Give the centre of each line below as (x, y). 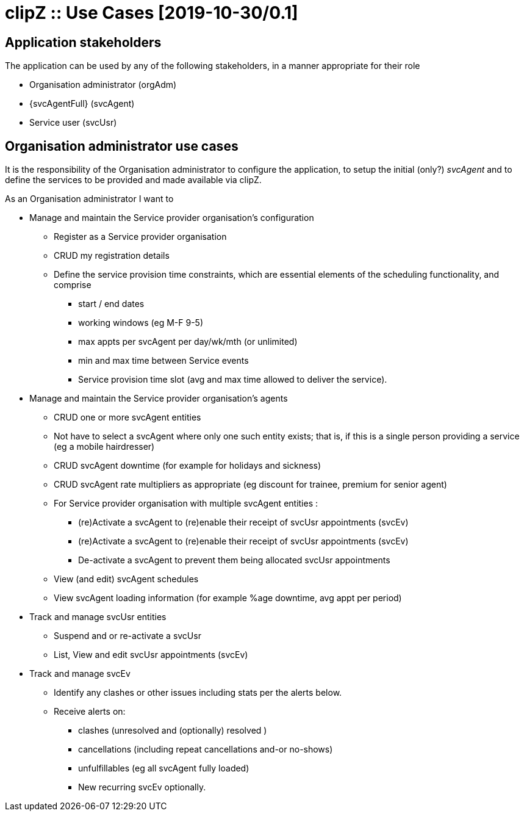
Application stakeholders (83, 42)
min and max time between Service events (163, 361)
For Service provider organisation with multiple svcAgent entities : (186, 504)
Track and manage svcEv (80, 674)
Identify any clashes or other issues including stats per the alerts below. (198, 693)
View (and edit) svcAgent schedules (126, 579)
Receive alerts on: (90, 712)
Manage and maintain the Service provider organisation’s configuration (172, 218)
